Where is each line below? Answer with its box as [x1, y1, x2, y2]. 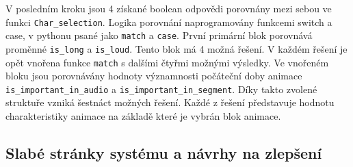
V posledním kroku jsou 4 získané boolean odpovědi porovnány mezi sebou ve [5, 1, 332, 15]
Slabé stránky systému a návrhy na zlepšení [5, 142, 322, 164]
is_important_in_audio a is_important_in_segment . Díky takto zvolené [5, 81, 317, 96]
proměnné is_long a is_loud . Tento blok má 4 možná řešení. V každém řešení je [5, 41, 348, 55]
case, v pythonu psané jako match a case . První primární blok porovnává [5, 28, 313, 42]
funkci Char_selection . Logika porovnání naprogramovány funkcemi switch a [5, 14, 332, 29]
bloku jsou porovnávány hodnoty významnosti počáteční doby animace [5, 68, 302, 83]
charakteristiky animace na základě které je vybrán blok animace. [5, 109, 281, 123]
